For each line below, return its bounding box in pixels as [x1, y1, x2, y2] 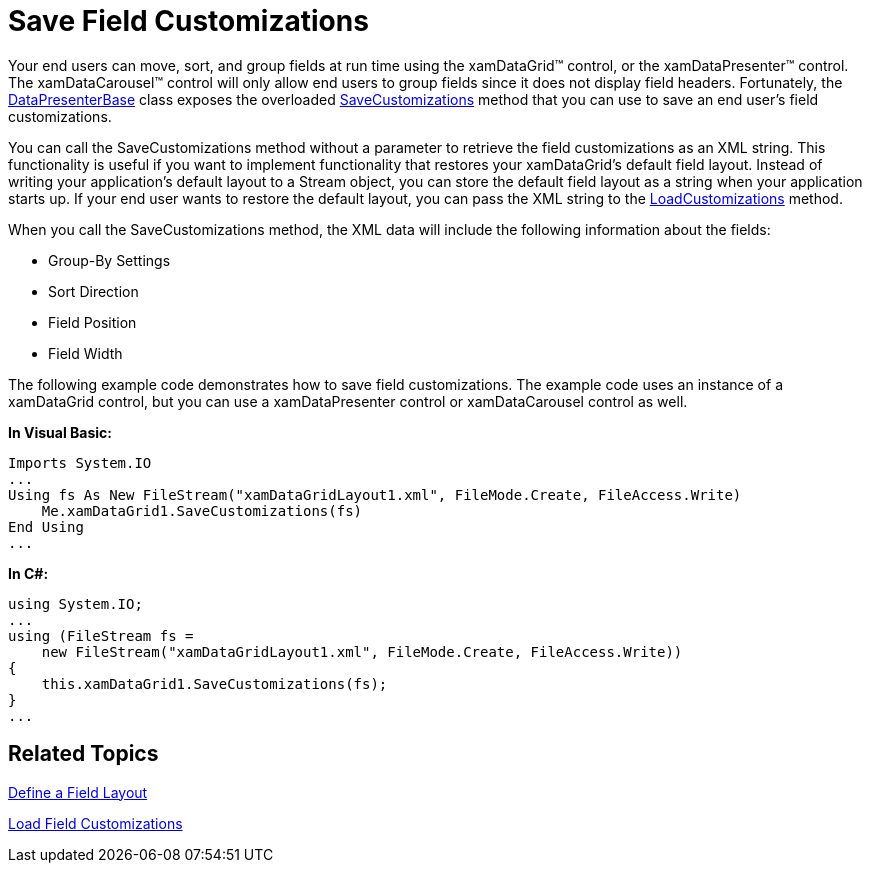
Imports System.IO [8, 454, 152, 471]
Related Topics [8, 741, 159, 767]
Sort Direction [48, 282, 139, 300]
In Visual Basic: [8, 423, 112, 441]
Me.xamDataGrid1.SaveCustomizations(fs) [41, 502, 363, 519]
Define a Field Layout [8, 783, 148, 801]
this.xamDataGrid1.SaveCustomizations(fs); [41, 675, 388, 692]
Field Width [48, 344, 123, 362]
